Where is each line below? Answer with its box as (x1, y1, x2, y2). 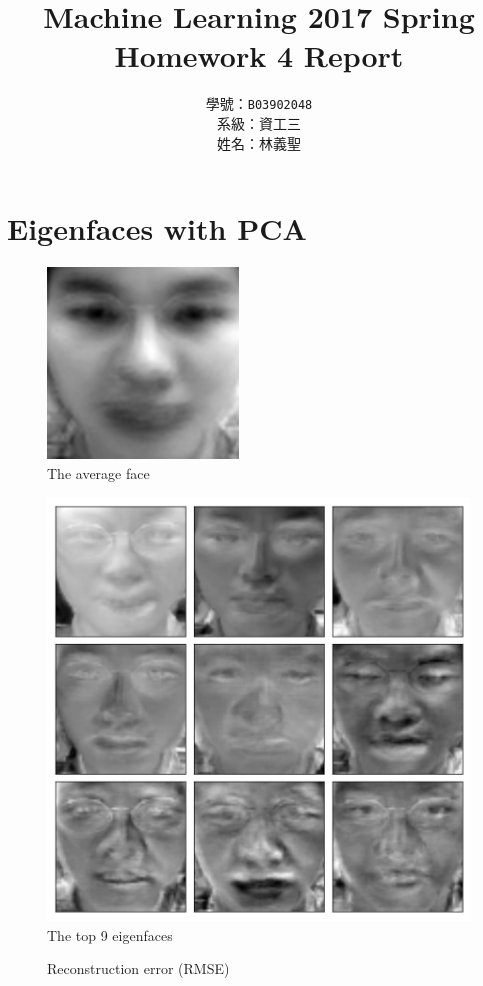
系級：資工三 (217, 112, 301, 133)
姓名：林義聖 (217, 132, 301, 153)
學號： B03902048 (205, 93, 313, 114)
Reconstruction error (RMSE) (47, 958, 230, 979)
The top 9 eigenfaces (47, 924, 173, 945)
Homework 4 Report (114, 35, 404, 76)
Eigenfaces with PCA (7, 208, 307, 249)
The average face (47, 462, 150, 483)
